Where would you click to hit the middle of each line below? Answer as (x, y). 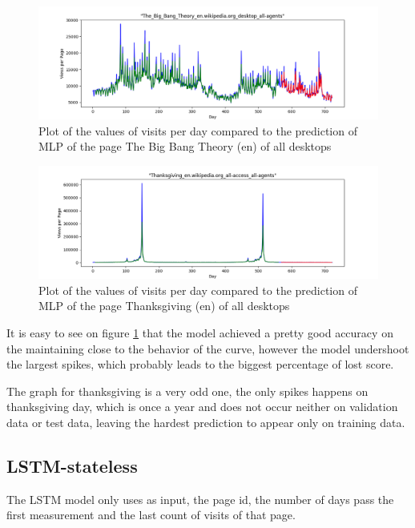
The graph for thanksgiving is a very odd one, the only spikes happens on (187, 391)
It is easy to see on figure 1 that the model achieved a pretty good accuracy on (200, 332)
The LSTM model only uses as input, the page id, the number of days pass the (200, 499)
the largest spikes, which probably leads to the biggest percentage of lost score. (200, 364)
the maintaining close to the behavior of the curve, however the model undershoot (208, 348)
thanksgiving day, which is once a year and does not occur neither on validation (202, 407)
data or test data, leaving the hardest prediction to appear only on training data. (206, 422)
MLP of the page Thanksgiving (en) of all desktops (164, 306)
